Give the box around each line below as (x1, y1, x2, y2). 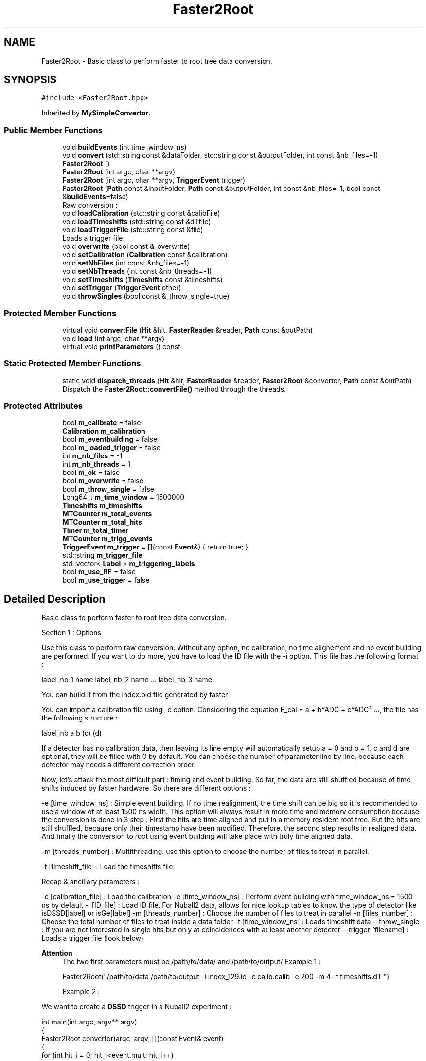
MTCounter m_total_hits (62, 518, 142, 527)
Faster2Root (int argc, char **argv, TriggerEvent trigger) (62, 176, 246, 185)
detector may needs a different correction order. (41, 760, 196, 769)
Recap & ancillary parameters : (41, 877, 140, 886)
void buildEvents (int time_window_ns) (62, 143, 187, 152)
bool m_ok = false (62, 468, 120, 477)
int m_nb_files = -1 (62, 452, 123, 460)
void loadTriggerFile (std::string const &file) (62, 226, 203, 234)
